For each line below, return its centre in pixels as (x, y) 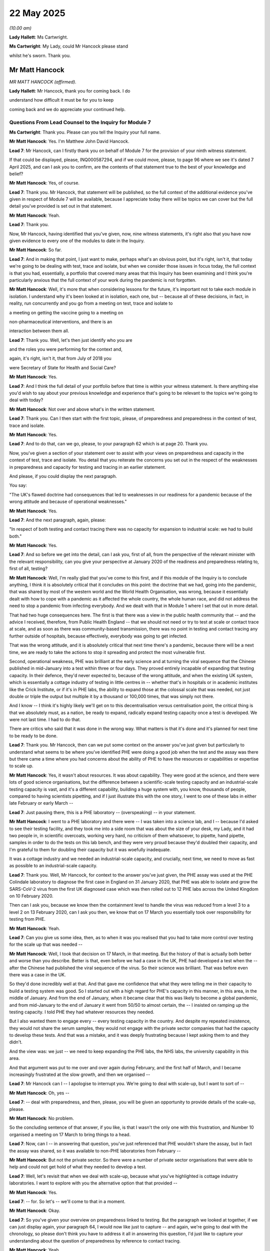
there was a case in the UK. (37, 975)
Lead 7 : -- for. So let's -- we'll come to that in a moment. (67, 1201)
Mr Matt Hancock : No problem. (42, 1118)
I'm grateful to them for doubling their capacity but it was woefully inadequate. (90, 849)
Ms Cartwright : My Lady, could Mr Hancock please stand (69, 46)
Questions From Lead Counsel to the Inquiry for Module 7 (80, 122)
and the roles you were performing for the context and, (66, 349)
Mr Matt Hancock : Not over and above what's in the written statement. (82, 409)
